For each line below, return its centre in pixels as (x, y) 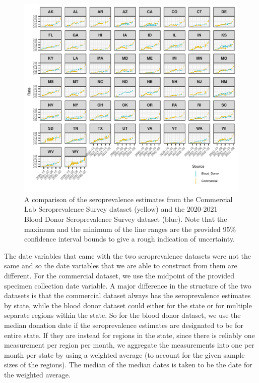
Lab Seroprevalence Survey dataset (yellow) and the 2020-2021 (121, 209)
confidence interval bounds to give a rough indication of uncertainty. (129, 239)
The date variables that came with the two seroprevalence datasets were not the (127, 255)
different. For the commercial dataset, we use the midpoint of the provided (119, 275)
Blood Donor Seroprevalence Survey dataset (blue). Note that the (126, 219)
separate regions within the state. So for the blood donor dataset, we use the (122, 315)
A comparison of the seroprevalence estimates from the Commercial (128, 199)
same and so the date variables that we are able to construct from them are (121, 266)
